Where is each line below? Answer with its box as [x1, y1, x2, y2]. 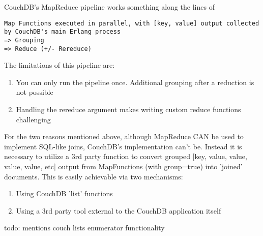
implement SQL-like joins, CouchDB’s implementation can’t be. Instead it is [4, 141, 242, 151]
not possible [16, 87, 53, 97]
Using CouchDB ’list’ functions [16, 188, 113, 199]
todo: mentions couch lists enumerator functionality [4, 222, 165, 233]
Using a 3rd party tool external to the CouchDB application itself [16, 205, 221, 216]
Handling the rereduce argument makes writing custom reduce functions [16, 104, 241, 114]
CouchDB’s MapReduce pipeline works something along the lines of [4, 2, 215, 12]
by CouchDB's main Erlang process [4, 28, 121, 36]
